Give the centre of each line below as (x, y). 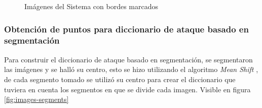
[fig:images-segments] (36, 99)
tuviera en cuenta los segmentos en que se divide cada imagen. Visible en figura (127, 89)
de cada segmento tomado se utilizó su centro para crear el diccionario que (120, 79)
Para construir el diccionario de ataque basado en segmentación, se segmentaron (128, 59)
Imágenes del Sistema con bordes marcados (91, 6)
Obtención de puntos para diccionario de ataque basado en (126, 29)
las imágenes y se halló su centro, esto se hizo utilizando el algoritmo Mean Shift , (131, 69)
